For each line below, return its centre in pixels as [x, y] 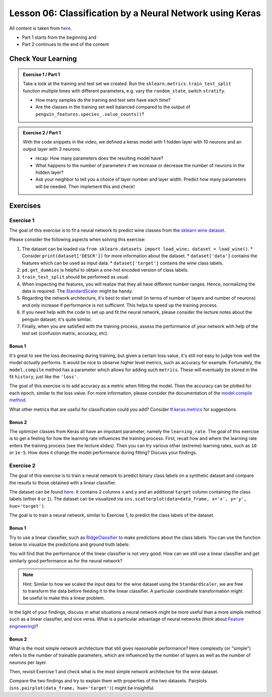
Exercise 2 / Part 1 [42, 133]
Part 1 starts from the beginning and [59, 37]
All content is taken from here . [41, 28]
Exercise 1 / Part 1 [42, 74]
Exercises [25, 206]
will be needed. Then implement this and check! [85, 186]
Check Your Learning [43, 59]
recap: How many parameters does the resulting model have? [99, 158]
